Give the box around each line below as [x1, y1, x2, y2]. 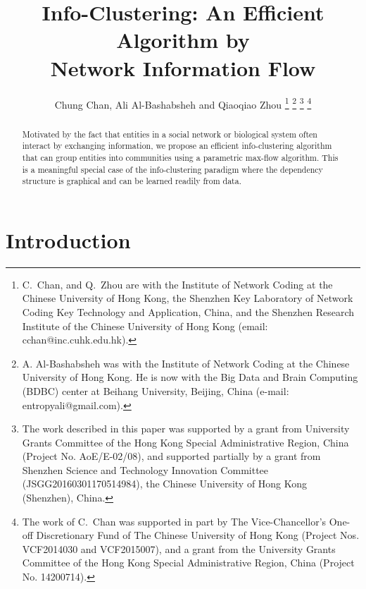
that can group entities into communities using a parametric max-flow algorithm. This [22, 151, 339, 163]
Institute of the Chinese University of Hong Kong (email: [22, 318, 268, 333]
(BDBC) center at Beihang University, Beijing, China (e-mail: [22, 383, 289, 398]
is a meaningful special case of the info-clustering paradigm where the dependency [22, 163, 323, 175]
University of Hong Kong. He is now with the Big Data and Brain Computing [22, 370, 358, 384]
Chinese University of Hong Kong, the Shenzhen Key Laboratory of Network [22, 291, 353, 305]
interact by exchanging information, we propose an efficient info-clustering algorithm [22, 140, 332, 152]
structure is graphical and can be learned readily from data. [22, 175, 241, 187]
